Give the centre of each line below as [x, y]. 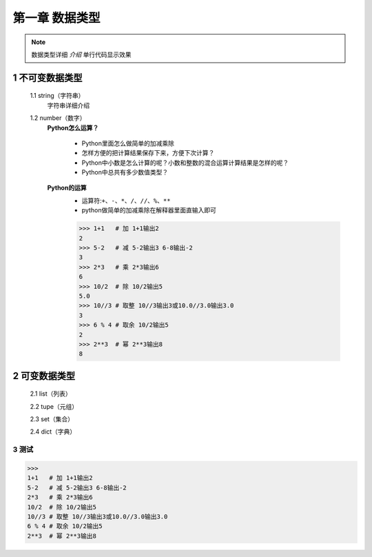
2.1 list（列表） [51, 394]
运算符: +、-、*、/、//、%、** [126, 201]
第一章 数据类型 [56, 18]
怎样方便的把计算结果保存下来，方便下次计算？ [148, 153]
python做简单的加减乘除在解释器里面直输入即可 [149, 210]
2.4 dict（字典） [53, 432]
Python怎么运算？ [73, 128]
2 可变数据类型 [44, 376]
